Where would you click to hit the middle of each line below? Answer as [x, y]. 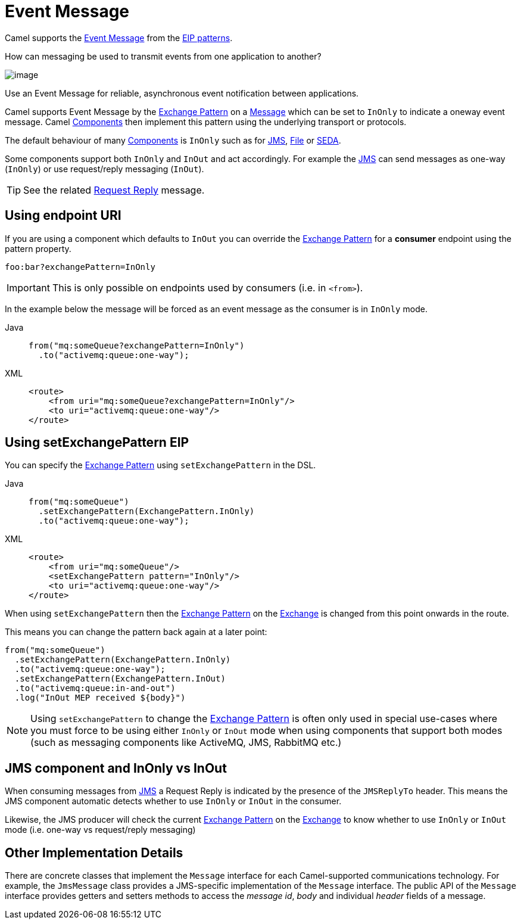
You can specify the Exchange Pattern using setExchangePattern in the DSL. [160, 465]
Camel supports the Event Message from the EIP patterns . [119, 38]
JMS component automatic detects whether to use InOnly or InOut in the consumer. [173, 801]
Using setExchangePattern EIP [97, 443]
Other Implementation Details [94, 853]
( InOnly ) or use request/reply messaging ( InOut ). [104, 169]
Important [28, 287]
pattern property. [38, 248]
